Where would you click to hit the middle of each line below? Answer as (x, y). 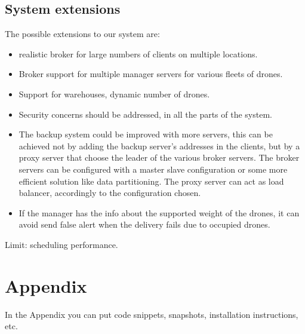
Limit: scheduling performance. (61, 244)
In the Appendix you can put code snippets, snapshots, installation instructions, (152, 314)
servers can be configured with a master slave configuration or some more (153, 169)
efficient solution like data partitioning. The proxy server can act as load (151, 181)
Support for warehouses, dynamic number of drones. (114, 94)
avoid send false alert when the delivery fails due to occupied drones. (144, 224)
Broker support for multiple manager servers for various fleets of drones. (151, 74)
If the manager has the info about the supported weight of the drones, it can (159, 212)
